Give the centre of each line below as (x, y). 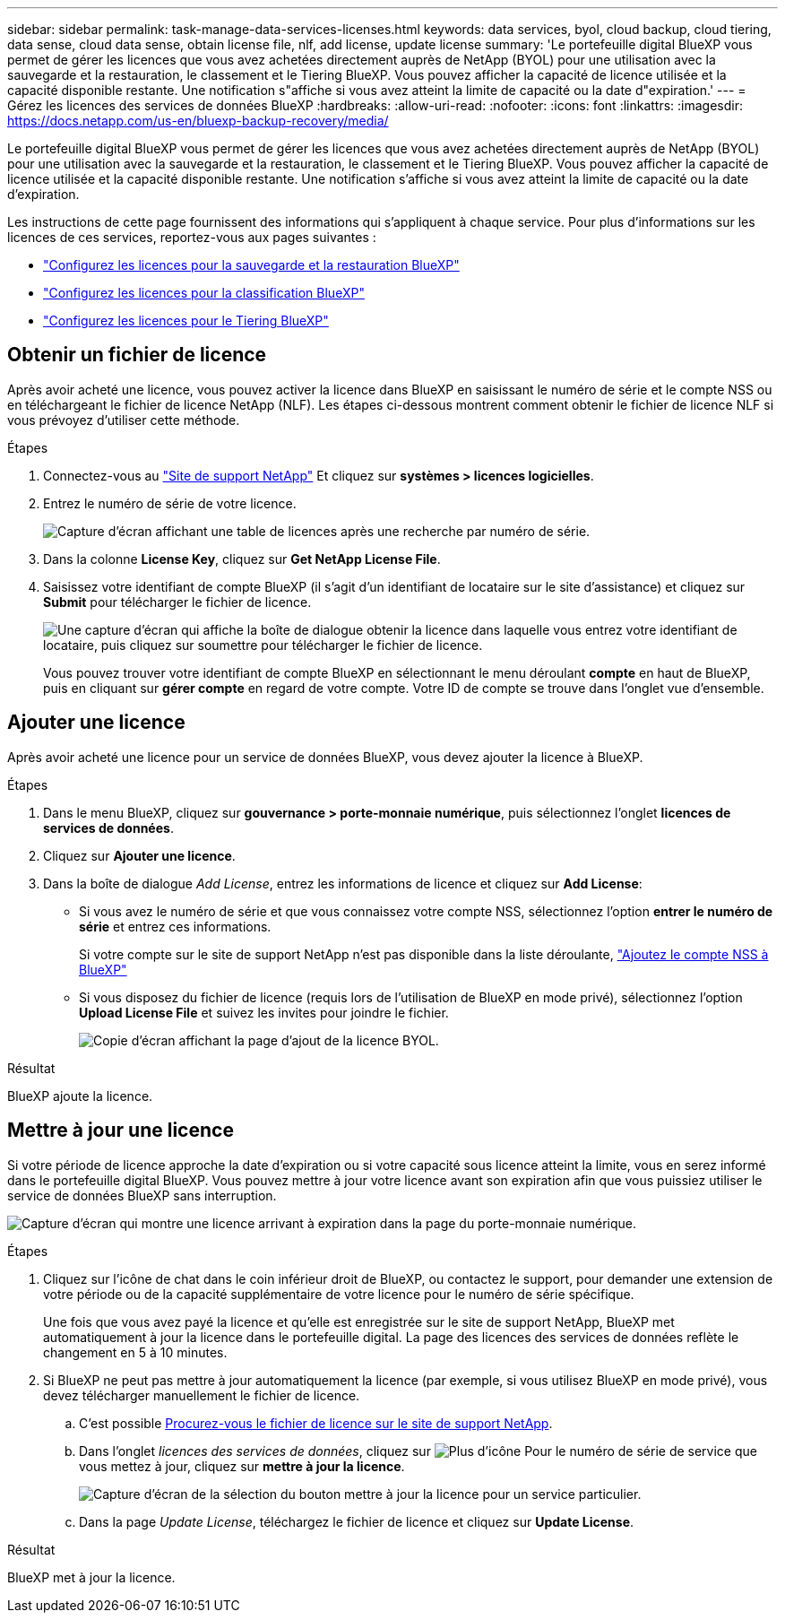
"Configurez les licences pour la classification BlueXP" (204, 293)
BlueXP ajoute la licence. (80, 1096)
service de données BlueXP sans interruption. (142, 1195)
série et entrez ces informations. (175, 926)
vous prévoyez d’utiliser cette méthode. (124, 420)
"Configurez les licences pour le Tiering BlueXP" (186, 321)
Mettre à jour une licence (121, 1131)
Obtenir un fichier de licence (137, 355)
